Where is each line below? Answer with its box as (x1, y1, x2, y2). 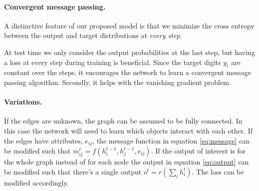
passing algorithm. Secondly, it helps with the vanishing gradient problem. (4, 76, 231, 87)
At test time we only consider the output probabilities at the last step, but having (4, 46, 255, 57)
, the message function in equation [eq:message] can (92, 135, 250, 145)
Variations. (4, 96, 42, 107)
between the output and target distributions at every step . (4, 30, 182, 40)
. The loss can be (192, 166, 244, 176)
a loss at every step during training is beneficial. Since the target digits (4, 56, 221, 67)
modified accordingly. (4, 177, 69, 187)
